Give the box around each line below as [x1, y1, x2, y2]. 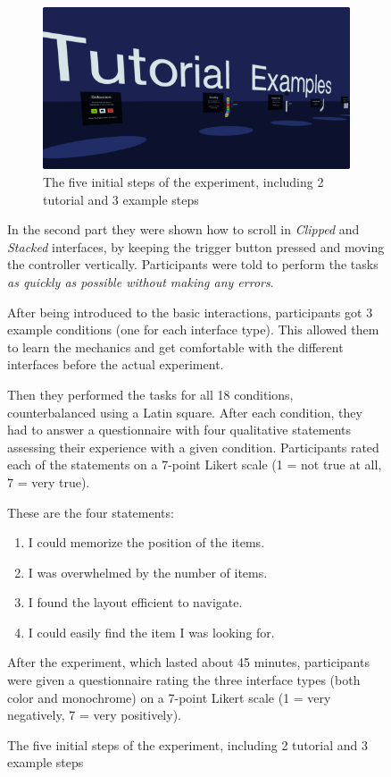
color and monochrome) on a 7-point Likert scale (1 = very [7, 688, 331, 706]
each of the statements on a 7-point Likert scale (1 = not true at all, [7, 455, 382, 474]
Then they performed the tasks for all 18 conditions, [7, 384, 294, 403]
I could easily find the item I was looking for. [28, 622, 275, 641]
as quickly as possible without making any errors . [7, 272, 274, 291]
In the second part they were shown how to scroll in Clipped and [7, 220, 360, 239]
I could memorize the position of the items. [28, 533, 265, 552]
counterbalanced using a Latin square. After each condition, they [7, 402, 362, 421]
